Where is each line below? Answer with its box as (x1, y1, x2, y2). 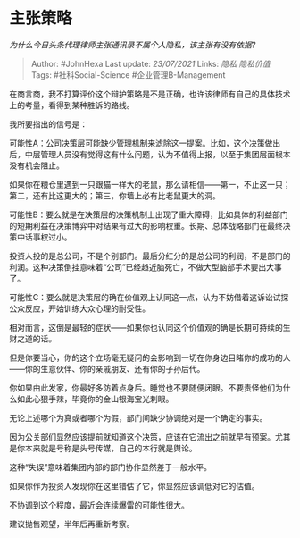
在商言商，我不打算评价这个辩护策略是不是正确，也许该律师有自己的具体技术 (9, 88, 291, 99)
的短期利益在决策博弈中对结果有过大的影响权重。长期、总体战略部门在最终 (9, 220, 283, 231)
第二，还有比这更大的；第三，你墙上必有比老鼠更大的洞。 (9, 189, 221, 201)
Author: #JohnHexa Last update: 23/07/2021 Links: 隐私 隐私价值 (30, 58, 271, 69)
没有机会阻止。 (9, 160, 64, 171)
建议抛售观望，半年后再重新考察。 (9, 518, 135, 529)
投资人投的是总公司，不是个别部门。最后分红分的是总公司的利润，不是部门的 (9, 250, 291, 261)
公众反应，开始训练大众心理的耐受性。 (9, 303, 150, 314)
